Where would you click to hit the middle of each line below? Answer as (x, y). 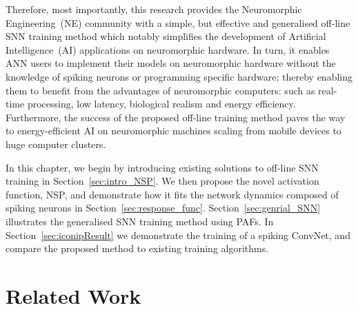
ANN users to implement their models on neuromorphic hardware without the (171, 63)
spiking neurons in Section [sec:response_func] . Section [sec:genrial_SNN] (163, 208)
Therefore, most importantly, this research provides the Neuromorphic (154, 9)
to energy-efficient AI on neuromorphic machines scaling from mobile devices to (173, 131)
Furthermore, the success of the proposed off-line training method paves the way (176, 117)
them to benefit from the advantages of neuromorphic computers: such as (160, 90)
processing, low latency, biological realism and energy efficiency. (161, 104)
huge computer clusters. (56, 144)
